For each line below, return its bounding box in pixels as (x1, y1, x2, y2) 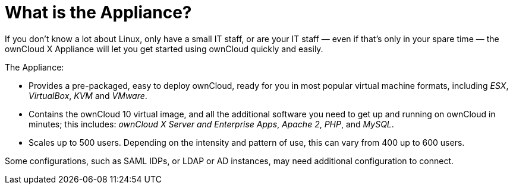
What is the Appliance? (5, 2, 192, 23)
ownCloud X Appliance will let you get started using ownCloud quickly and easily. (5, 43, 323, 54)
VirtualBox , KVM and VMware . (29, 90, 147, 101)
